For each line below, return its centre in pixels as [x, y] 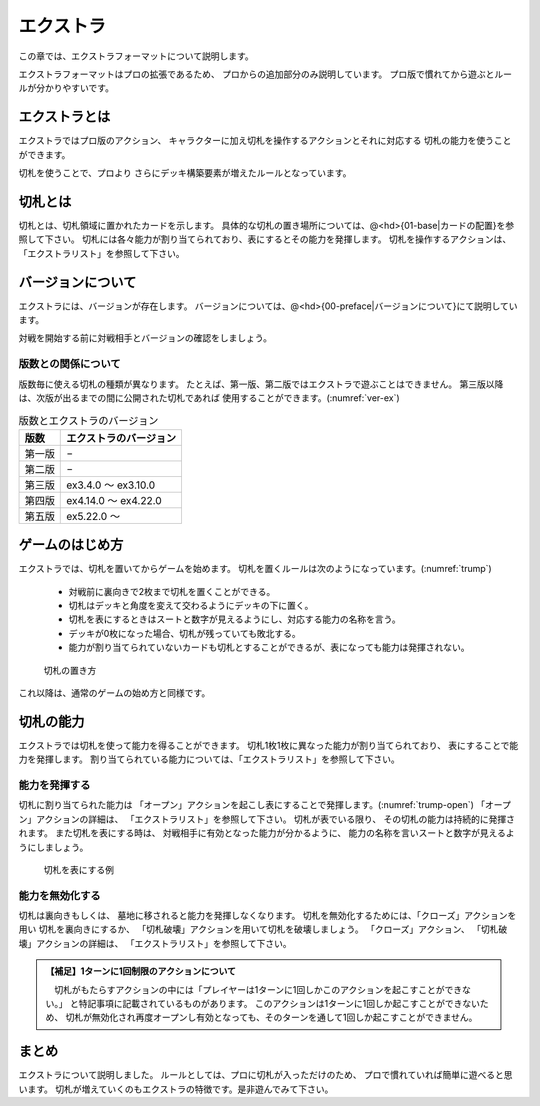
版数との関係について [69, 364]
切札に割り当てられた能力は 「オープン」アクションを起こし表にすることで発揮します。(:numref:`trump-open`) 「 [251, 805]
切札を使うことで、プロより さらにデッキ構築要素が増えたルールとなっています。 [185, 173]
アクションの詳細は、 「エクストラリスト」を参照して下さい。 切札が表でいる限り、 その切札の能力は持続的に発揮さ [275, 819]
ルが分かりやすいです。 [66, 88]
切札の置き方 [70, 670]
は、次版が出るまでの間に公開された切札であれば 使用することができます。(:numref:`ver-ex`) [209, 397]
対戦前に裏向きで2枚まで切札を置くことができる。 [172, 591]
